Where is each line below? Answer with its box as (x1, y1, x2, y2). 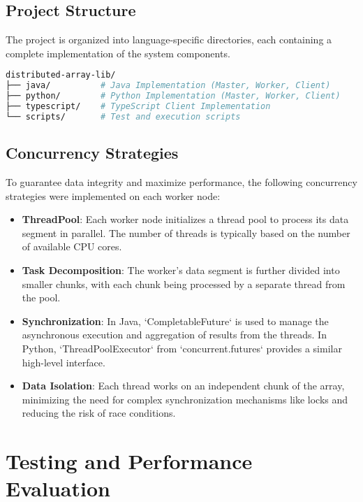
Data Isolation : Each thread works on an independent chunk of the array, (22, 378, 345, 393)
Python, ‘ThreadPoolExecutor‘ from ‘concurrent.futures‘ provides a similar (22, 340, 342, 355)
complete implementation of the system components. (6, 45, 230, 60)
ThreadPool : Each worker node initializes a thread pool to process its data (22, 212, 349, 227)
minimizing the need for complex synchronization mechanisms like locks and (22, 392, 348, 406)
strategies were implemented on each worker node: (6, 188, 221, 203)
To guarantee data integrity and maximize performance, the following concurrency (6, 174, 357, 189)
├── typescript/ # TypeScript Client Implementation (6, 101, 271, 112)
